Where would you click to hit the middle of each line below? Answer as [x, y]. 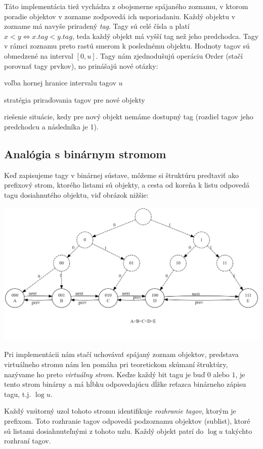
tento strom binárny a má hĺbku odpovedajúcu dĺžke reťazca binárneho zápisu [125, 384]
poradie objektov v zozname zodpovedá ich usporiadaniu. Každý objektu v [120, 16]
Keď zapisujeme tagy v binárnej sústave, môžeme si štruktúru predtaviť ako [122, 175]
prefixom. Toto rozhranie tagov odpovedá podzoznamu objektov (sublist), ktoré [127, 420]
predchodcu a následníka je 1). [51, 126]
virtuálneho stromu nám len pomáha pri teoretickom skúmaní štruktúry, [116, 364]
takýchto [239, 431]
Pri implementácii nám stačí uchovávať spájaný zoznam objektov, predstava [121, 354]
